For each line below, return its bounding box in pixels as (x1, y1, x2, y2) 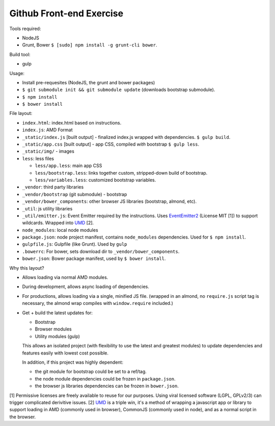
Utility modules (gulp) (35, 333, 80, 339)
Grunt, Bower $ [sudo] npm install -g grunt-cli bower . (22, 42, 157, 48)
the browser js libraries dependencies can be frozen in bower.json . (35, 383, 179, 389)
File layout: (9, 110, 33, 116)
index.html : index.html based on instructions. (22, 120, 122, 126)
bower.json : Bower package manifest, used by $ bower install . (22, 255, 166, 262)
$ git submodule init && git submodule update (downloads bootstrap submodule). (22, 87, 215, 93)
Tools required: (9, 26, 41, 32)
